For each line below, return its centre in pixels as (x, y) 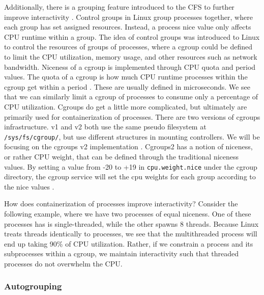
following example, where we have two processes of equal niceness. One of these (128, 213)
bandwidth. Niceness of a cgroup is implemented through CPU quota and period (130, 66)
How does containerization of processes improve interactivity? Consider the (121, 204)
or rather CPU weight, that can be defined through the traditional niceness (122, 156)
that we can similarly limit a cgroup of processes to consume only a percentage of (131, 97)
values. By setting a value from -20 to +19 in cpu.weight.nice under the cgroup (131, 166)
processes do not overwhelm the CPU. (63, 263)
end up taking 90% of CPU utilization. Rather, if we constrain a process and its (129, 243)
